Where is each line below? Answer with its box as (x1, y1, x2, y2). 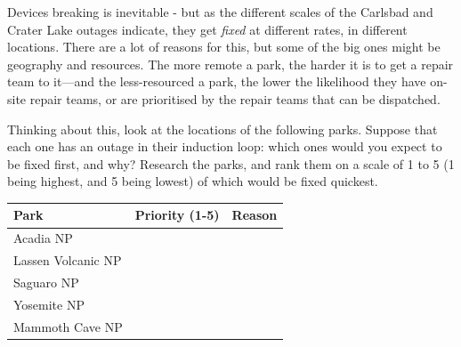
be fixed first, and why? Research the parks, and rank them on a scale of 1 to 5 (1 (7, 154, 455, 173)
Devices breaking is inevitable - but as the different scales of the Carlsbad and (7, 3, 433, 20)
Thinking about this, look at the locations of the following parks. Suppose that (7, 119, 438, 138)
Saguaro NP (13, 272, 79, 291)
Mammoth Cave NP (13, 317, 123, 335)
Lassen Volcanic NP (13, 251, 122, 270)
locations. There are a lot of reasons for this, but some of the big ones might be (7, 37, 441, 56)
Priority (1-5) (134, 206, 220, 224)
